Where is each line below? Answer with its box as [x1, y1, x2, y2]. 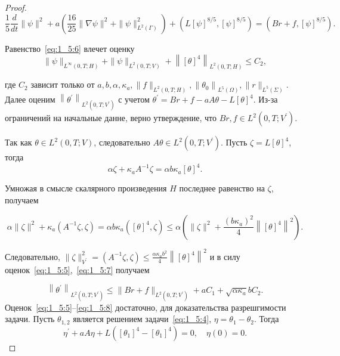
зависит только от [30, 78, 95, 91]
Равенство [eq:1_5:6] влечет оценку [5, 42, 135, 54]
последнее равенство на [179, 182, 265, 194]
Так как [5, 136, 32, 148]
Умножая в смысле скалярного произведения [5, 182, 167, 194]
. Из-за [253, 93, 278, 106]
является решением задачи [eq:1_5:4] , [73, 312, 212, 325]
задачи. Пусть [5, 312, 55, 325]
